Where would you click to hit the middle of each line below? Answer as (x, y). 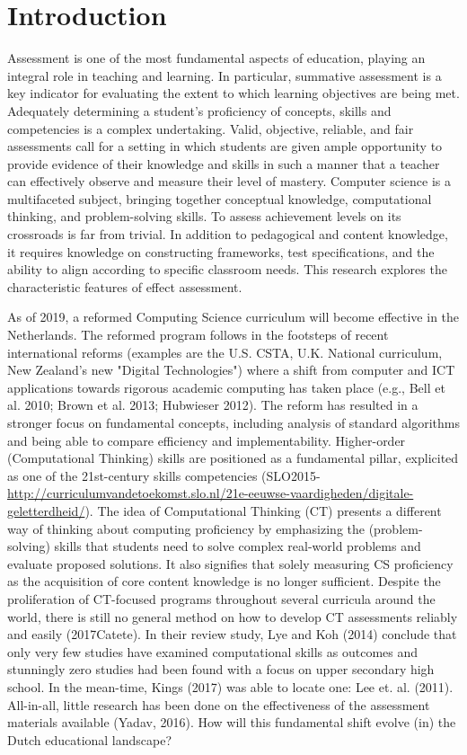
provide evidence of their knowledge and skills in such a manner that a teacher (224, 163)
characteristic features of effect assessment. (125, 286)
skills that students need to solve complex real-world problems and (238, 546)
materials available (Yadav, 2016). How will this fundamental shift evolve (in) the (232, 722)
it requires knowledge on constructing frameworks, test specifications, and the (221, 251)
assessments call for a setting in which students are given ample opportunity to (225, 146)
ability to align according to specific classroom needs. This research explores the (227, 269)
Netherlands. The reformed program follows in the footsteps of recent (198, 335)
